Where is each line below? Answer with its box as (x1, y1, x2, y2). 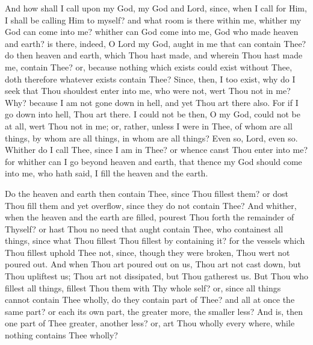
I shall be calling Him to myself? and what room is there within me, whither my (5, 13, 302, 26)
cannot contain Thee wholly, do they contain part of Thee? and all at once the (5, 293, 295, 306)
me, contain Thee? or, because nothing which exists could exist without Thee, (5, 60, 293, 73)
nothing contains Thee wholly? (5, 329, 118, 341)
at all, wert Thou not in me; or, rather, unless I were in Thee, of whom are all (5, 119, 293, 132)
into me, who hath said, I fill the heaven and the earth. (5, 167, 208, 179)
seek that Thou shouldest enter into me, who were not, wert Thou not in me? (5, 84, 291, 97)
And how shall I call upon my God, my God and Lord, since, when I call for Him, (5, 2, 307, 14)
